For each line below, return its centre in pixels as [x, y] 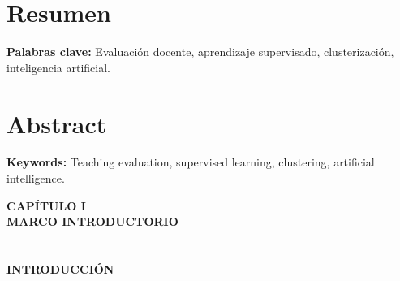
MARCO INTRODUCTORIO [92, 221]
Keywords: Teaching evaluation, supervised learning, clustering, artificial [191, 162]
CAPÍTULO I [46, 205]
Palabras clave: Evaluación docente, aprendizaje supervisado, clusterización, [200, 52]
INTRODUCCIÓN [60, 269]
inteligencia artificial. [59, 67]
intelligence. [36, 178]
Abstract [57, 123]
